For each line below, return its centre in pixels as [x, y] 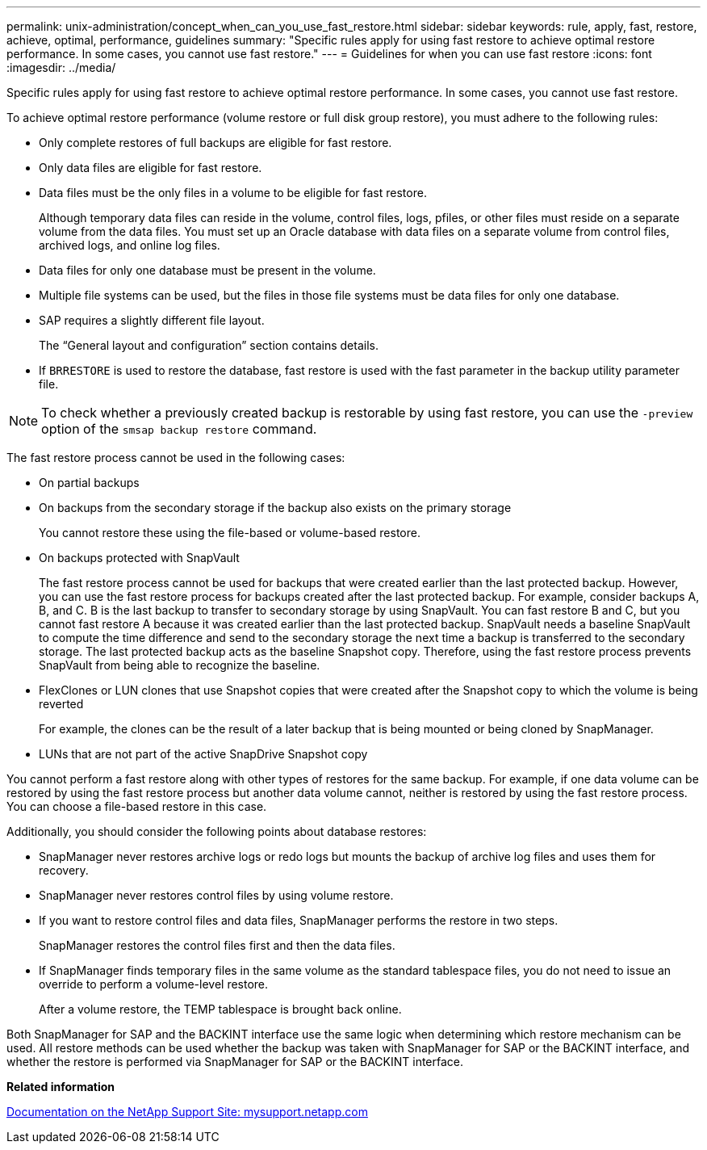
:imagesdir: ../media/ [61, 67]
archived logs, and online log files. [130, 245]
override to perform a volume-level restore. [154, 984]
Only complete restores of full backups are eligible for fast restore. [215, 143]
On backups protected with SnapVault [139, 558]
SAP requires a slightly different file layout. [152, 320]
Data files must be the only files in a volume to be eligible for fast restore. [233, 193]
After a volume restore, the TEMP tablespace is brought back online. [220, 1009]
